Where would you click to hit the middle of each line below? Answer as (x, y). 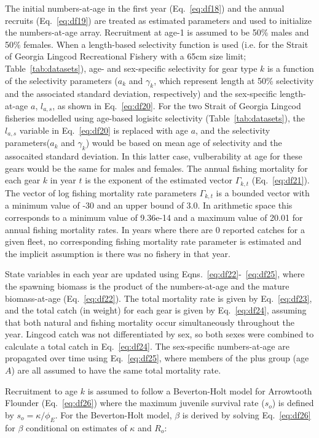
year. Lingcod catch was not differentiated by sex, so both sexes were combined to (159, 334)
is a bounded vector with (263, 192)
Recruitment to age (41, 390)
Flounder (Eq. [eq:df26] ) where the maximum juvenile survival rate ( (135, 403)
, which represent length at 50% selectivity (234, 80)
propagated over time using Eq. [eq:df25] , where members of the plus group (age (157, 358)
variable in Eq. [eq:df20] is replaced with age (104, 130)
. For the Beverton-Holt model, (113, 414)
